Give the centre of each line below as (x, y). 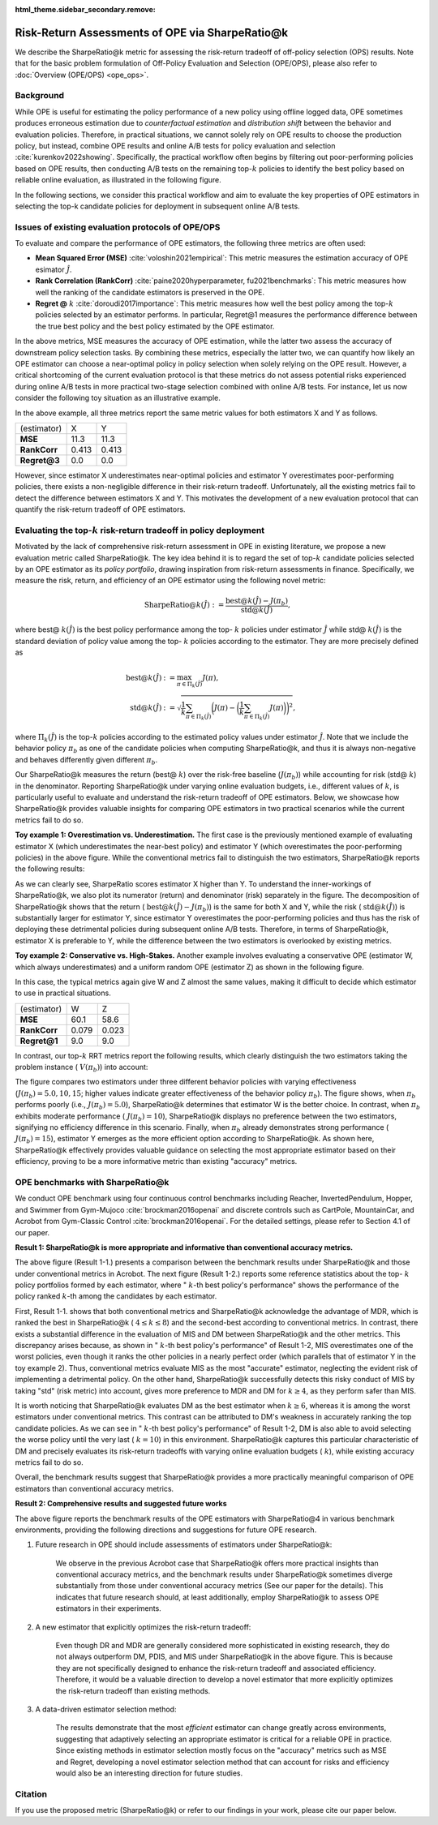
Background (40, 96)
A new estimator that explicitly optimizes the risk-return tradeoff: (143, 1627)
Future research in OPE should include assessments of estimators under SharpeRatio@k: (184, 1544)
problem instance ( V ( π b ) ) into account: (82, 1068)
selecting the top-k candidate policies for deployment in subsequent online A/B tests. (157, 206)
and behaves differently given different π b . (86, 760)
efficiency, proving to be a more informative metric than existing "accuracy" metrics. (156, 1162)
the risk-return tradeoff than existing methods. (133, 1690)
